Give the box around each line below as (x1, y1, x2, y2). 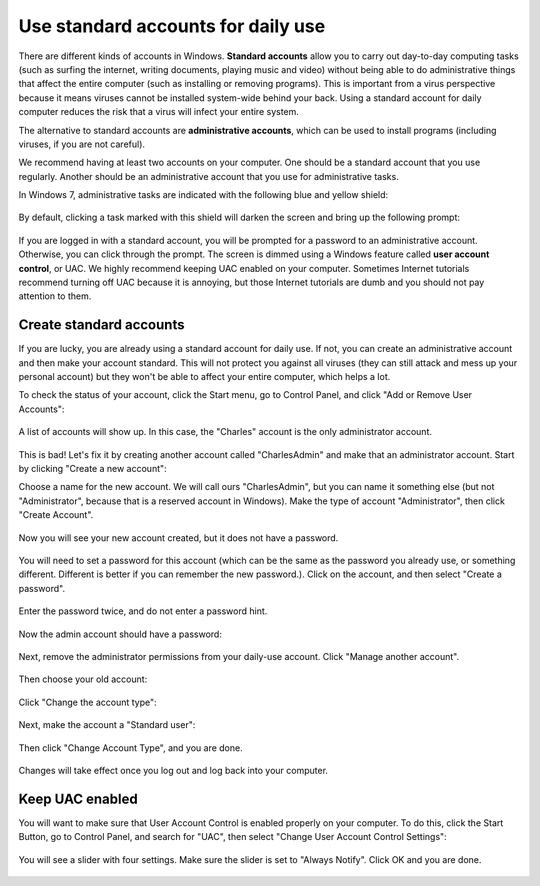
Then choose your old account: (18, 673, 148, 685)
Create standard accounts (18, 316, 185, 334)
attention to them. (18, 290, 92, 302)
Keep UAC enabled (18, 790, 139, 807)
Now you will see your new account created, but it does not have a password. (18, 531, 339, 544)
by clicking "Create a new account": (18, 463, 167, 475)
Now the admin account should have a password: (18, 628, 222, 640)
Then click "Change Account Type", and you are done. (18, 741, 244, 754)
